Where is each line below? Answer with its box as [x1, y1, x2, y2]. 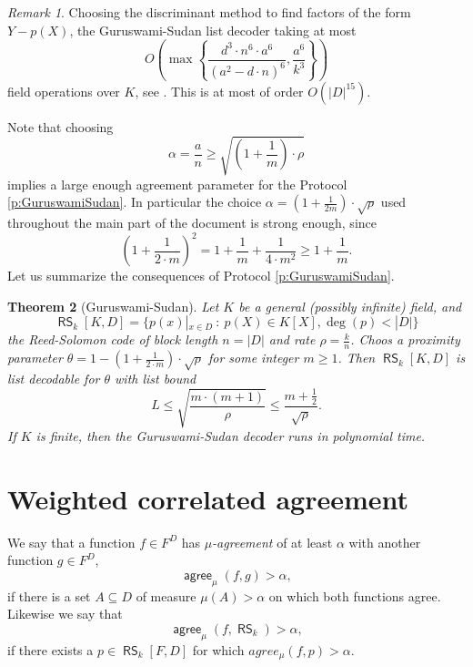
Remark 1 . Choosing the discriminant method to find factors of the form [7, 3, 411, 21]
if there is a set [7, 586, 91, 605]
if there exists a [7, 640, 94, 659]
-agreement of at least [212, 532, 333, 551]
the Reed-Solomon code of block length [7, 330, 218, 349]
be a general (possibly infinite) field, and [238, 296, 462, 315]
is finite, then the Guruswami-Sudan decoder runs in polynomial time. [35, 426, 426, 446]
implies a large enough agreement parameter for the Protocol [7, 174, 347, 193]
